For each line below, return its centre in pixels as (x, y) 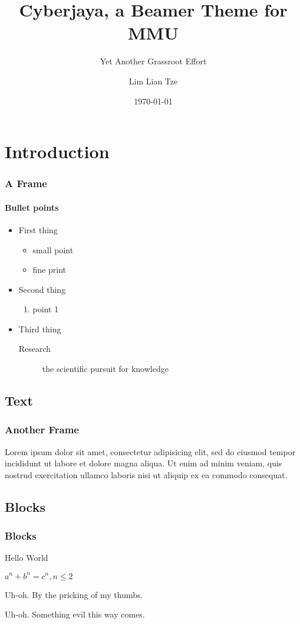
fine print (50, 269)
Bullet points (32, 207)
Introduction (57, 151)
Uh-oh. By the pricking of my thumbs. (74, 594)
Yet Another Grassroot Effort (153, 61)
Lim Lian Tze (153, 81)
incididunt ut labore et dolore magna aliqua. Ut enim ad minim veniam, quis (144, 463)
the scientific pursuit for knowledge (105, 369)
